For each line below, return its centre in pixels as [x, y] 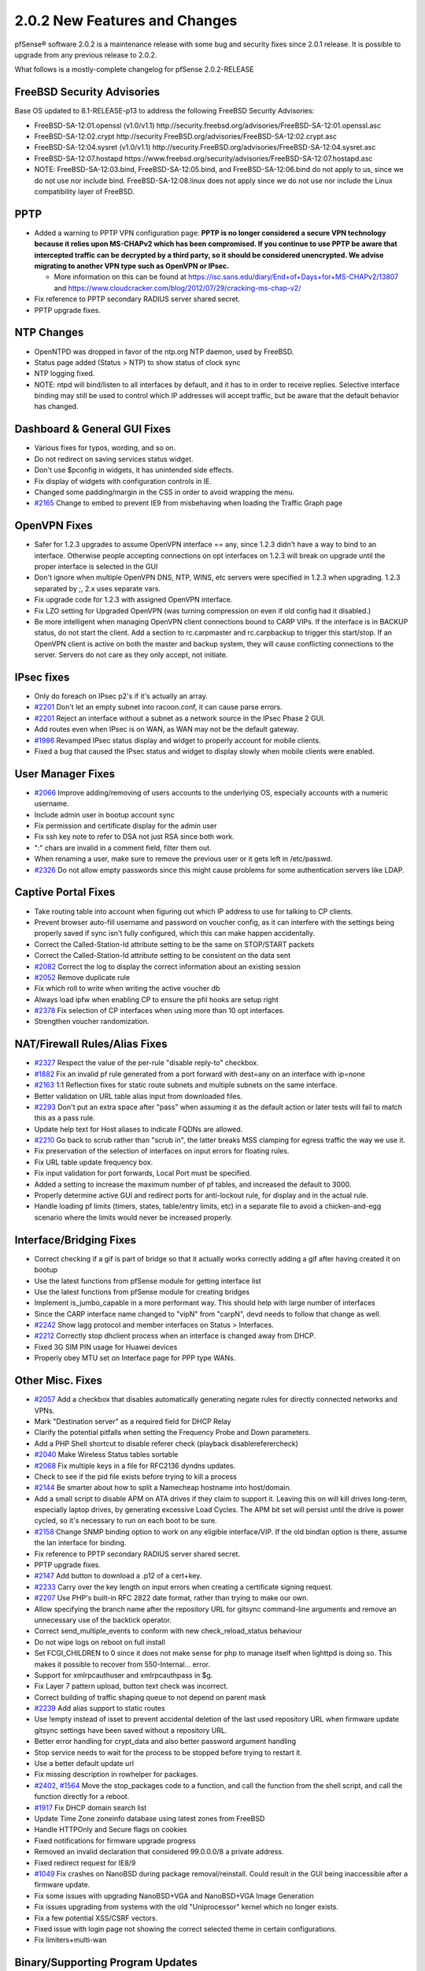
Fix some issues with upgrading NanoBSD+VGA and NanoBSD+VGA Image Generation [174, 1895]
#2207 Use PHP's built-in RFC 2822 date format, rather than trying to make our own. [171, 1598]
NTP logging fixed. [65, 374]
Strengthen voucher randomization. [92, 1022]
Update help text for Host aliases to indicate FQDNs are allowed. [139, 1129]
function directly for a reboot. [82, 1797]
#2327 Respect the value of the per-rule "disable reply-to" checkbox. [146, 1063]
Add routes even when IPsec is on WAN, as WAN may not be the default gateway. [166, 729]
